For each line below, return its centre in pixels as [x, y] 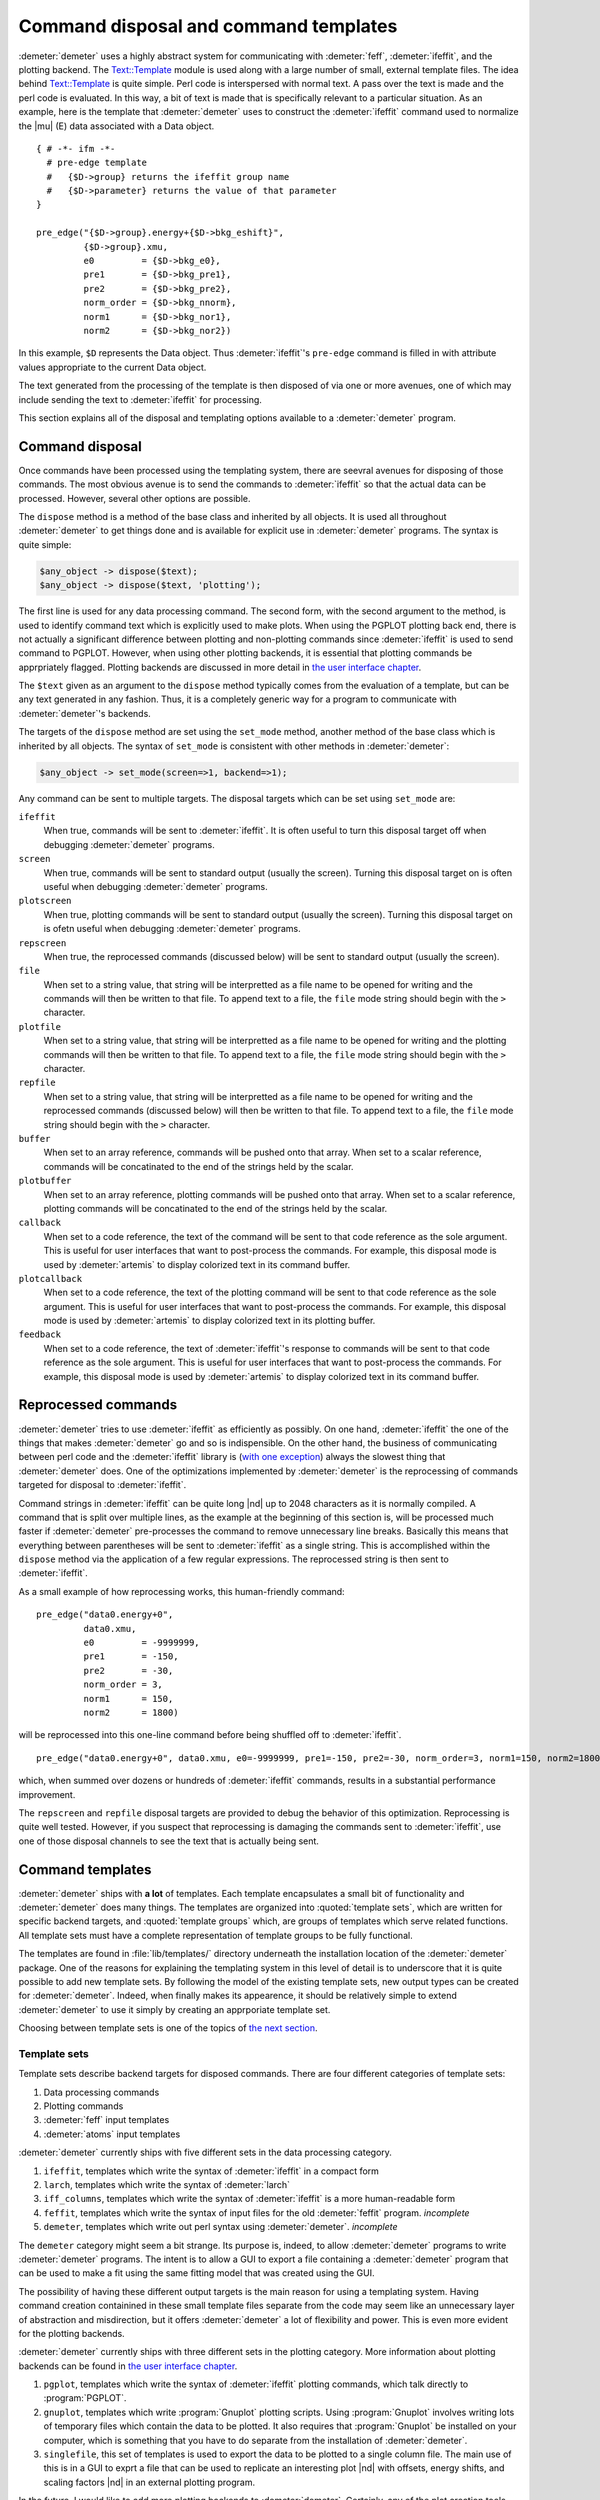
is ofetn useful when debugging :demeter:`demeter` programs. [172, 929]
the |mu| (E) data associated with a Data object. [116, 126]
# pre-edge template [97, 163]
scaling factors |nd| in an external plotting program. [149, 2482]
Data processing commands [101, 2092]
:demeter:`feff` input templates [106, 2120]
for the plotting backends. [71, 2333]
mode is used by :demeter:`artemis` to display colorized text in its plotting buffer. [209, 1321]
